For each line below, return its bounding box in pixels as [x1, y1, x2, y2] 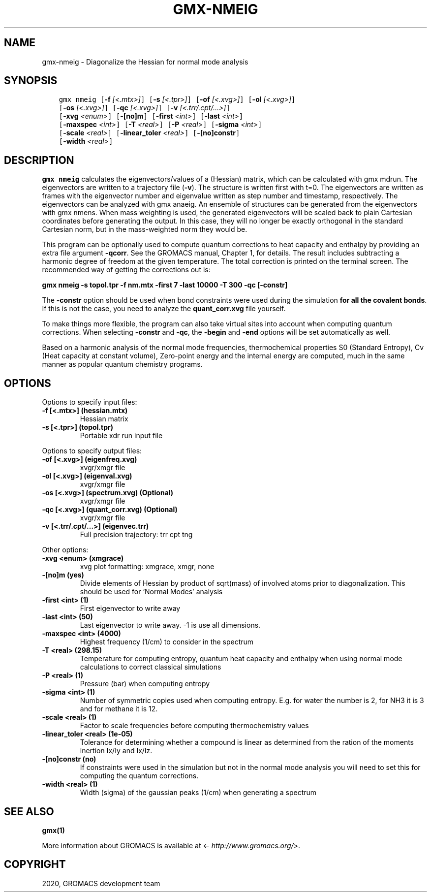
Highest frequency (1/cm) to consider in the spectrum [80, 638, 254, 646]
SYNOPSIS [4, 74, 58, 87]
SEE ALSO [4, 805, 54, 818]
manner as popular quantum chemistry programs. [42, 360, 203, 369]
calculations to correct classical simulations [80, 663, 221, 672]
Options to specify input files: [42, 398, 137, 407]
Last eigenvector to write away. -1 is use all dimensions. [80, 621, 261, 630]
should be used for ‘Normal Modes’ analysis [80, 587, 223, 596]
